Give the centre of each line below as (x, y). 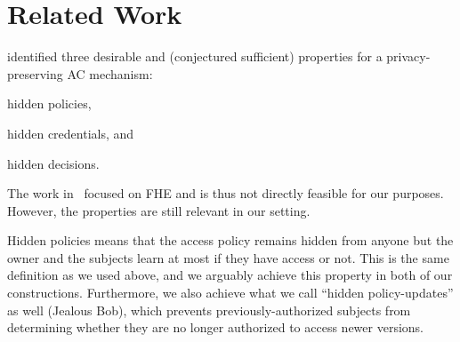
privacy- (408, 56)
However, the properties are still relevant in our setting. (159, 210)
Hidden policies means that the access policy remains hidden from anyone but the (230, 240)
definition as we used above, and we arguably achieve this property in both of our (230, 275)
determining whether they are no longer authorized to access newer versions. (215, 327)
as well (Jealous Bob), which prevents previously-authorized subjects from (209, 310)
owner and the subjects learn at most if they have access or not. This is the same (228, 257)
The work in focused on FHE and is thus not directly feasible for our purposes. (226, 193)
